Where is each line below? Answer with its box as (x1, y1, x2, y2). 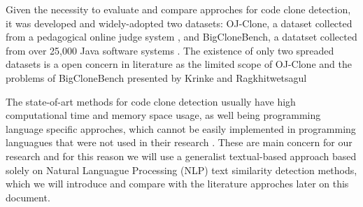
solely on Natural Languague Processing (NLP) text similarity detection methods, (6, 162, 357, 177)
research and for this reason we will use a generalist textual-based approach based (6, 148, 357, 163)
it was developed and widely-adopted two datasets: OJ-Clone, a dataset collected (6, 15, 353, 30)
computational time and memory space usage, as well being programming (6, 108, 321, 122)
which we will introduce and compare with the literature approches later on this (6, 176, 349, 191)
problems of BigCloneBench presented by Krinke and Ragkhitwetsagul (6, 70, 307, 85)
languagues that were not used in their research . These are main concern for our (6, 135, 353, 150)
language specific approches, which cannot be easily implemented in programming (6, 121, 356, 136)
